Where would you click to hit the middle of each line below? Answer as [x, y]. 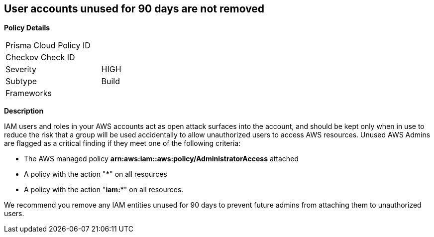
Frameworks [29, 93]
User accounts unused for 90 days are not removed [134, 9]
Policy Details [27, 28]
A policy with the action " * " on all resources [96, 174]
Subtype [21, 81]
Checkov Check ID [40, 58]
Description [24, 111]
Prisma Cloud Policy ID [48, 46]
